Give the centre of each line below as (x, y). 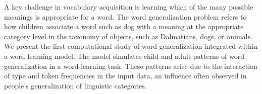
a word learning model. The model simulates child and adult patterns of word (124, 56)
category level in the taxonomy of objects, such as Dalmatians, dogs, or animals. (128, 36)
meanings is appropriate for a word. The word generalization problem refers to (125, 16)
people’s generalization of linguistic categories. (75, 85)
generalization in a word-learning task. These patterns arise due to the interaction (131, 66)
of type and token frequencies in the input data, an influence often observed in (125, 76)
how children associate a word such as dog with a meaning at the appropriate (124, 26)
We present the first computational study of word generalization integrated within (131, 46)
